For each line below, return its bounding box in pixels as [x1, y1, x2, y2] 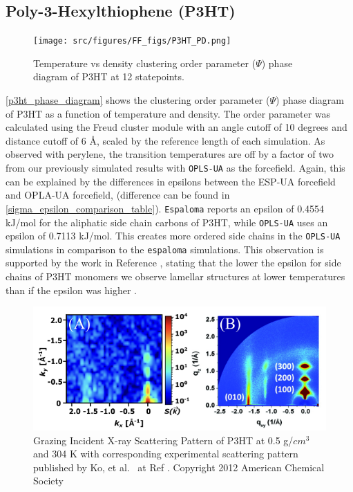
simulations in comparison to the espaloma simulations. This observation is [6, 242, 324, 256]
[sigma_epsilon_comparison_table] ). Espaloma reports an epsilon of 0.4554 [6, 201, 325, 215]
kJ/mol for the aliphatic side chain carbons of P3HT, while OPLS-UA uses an [6, 215, 328, 229]
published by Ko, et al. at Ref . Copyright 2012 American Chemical [33, 459, 325, 474]
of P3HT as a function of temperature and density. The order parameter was [6, 106, 331, 120]
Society [33, 473, 64, 488]
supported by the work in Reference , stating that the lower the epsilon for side [6, 255, 341, 270]
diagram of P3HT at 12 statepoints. [33, 69, 184, 84]
